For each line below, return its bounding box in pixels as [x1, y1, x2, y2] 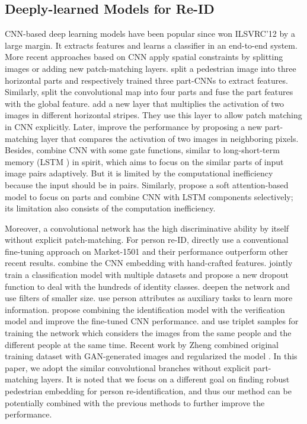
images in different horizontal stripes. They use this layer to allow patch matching [5, 109, 302, 121]
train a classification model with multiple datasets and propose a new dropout [5, 268, 289, 281]
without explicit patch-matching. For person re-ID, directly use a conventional [5, 233, 289, 246]
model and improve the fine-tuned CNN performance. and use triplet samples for [5, 315, 299, 327]
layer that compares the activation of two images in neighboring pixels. [41, 132, 299, 144]
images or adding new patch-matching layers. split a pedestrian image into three [5, 62, 296, 74]
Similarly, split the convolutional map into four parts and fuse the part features [5, 86, 293, 98]
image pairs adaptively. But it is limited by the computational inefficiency [5, 167, 273, 179]
